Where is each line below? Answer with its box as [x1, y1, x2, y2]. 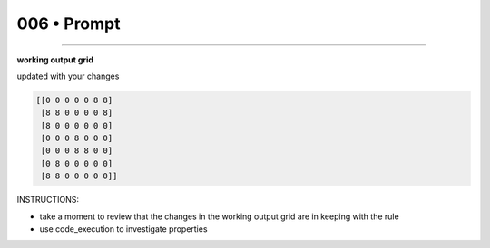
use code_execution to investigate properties [39, 224, 208, 234]
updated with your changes [16, 71, 120, 81]
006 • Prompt [16, 14, 121, 33]
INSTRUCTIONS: [16, 195, 79, 205]
